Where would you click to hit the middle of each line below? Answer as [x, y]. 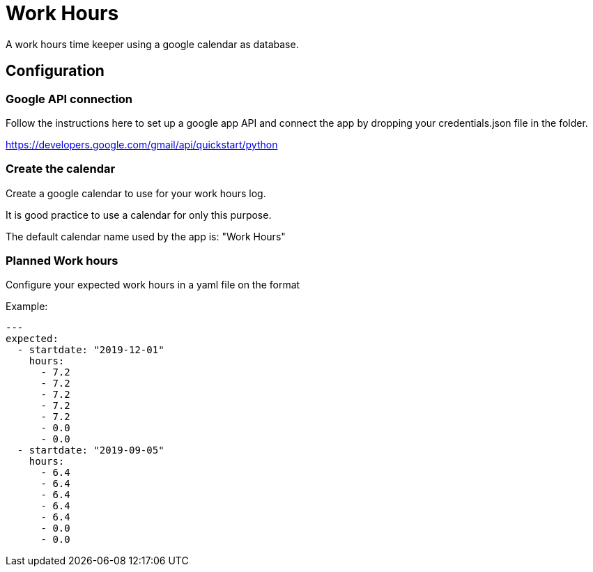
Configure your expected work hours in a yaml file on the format [153, 285]
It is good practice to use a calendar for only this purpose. [139, 215]
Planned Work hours [62, 261]
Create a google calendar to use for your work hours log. [136, 193]
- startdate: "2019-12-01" [91, 350]
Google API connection [69, 99]
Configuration [55, 71]
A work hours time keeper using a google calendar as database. [152, 44]
